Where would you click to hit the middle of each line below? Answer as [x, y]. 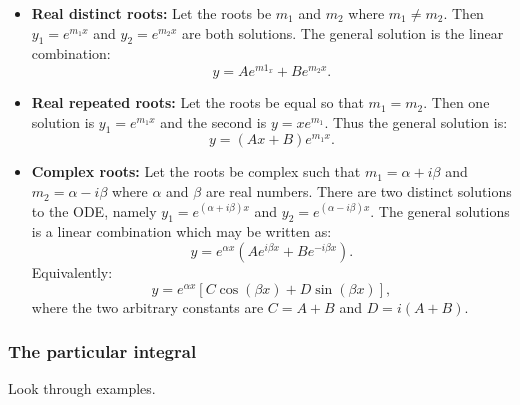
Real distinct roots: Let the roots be [151, 13]
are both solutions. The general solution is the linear [342, 32]
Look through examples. [82, 388]
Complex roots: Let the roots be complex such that [196, 171]
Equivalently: [72, 272]
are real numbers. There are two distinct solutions [358, 191]
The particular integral [102, 351]
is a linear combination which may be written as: [181, 231]
